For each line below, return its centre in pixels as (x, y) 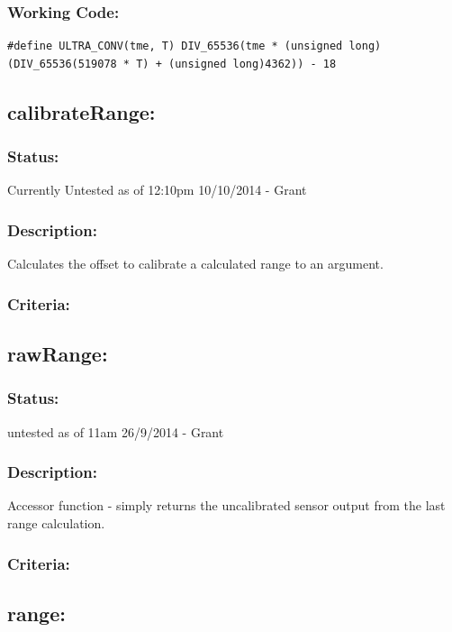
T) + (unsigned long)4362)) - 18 (236, 64)
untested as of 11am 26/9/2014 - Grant (116, 431)
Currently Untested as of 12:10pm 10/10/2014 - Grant (157, 190)
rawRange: (58, 354)
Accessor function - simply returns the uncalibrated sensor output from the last (226, 505)
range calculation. (56, 523)
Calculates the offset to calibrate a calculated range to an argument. (195, 264)
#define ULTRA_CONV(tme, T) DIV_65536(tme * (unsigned (175, 46)
